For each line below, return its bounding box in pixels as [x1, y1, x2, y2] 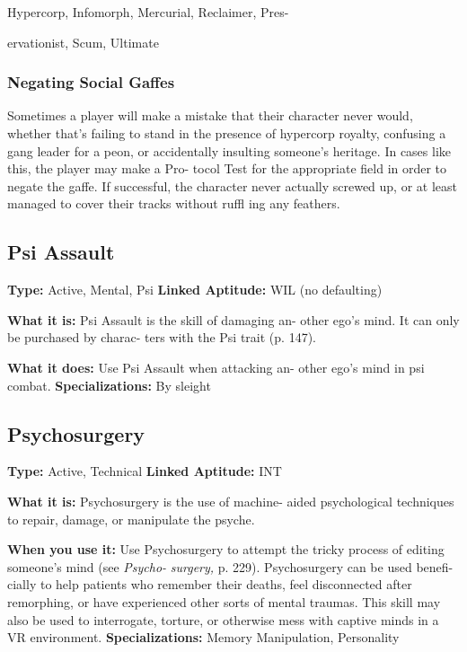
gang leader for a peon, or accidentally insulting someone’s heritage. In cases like [7, 141, 452, 160]
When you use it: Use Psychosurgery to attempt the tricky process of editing [7, 540, 445, 559]
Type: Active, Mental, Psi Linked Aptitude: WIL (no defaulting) [7, 280, 383, 299]
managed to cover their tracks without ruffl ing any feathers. [7, 194, 340, 213]
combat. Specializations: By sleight [7, 375, 211, 394]
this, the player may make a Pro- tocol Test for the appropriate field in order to [7, 159, 447, 178]
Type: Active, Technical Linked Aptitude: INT [7, 462, 282, 480]
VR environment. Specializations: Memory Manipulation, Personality [7, 628, 400, 647]
